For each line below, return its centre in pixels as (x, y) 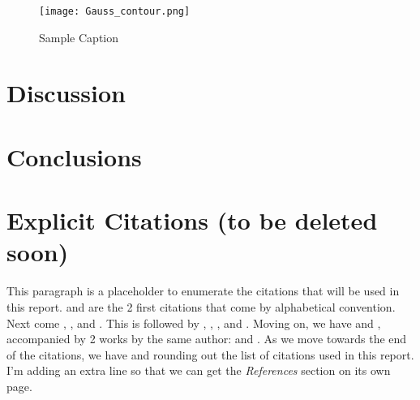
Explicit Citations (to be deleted (192, 220)
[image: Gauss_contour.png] (115, 11)
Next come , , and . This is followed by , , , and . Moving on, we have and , (194, 323)
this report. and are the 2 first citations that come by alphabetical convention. (201, 306)
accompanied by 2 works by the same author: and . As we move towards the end (207, 339)
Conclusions (74, 156)
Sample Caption (79, 37)
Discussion (66, 93)
